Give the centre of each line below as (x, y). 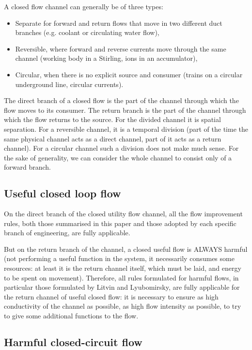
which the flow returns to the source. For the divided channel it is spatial (112, 119)
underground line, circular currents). (69, 84)
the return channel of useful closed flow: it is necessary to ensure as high (111, 296)
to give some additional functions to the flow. (71, 316)
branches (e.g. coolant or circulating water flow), (87, 32)
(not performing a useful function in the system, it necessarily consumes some (119, 258)
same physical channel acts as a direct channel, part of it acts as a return (113, 138)
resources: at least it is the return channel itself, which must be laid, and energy (123, 268)
